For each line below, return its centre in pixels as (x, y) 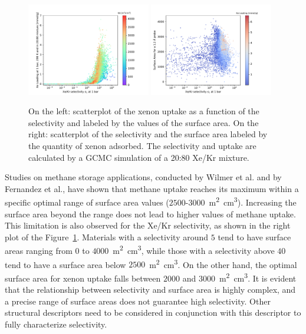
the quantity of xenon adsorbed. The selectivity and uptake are (142, 145)
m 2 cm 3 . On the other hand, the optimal (223, 263)
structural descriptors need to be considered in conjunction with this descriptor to (153, 312)
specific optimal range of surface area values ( (87, 202)
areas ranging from (39, 251)
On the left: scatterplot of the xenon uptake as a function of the (144, 111)
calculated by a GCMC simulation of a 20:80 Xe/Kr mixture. (139, 157)
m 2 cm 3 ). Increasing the (253, 201)
